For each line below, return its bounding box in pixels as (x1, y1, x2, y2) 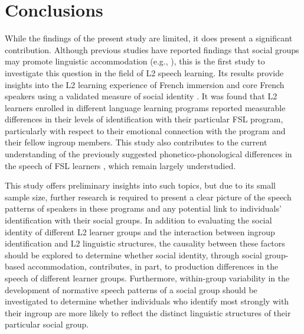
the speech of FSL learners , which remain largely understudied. (5, 159, 236, 171)
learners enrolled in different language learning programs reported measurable (5, 101, 286, 114)
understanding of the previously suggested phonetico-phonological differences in (5, 148, 292, 160)
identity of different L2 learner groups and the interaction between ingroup (5, 225, 275, 238)
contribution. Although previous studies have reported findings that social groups (5, 43, 299, 56)
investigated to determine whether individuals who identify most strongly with (5, 295, 289, 307)
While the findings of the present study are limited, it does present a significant (5, 32, 293, 44)
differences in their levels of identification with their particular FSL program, (5, 113, 283, 125)
